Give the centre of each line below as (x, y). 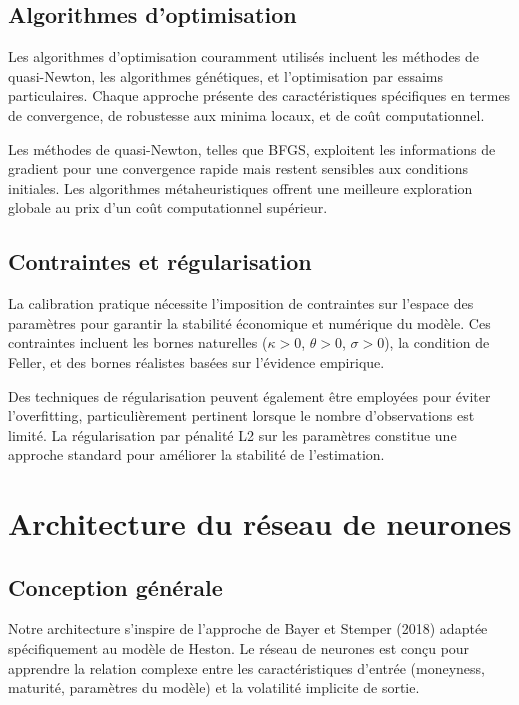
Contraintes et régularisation (160, 261)
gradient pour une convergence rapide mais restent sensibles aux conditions (238, 168)
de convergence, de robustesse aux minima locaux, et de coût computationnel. (246, 114)
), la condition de (437, 342)
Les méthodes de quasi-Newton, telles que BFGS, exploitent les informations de (252, 148)
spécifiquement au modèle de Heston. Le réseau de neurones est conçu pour (239, 648)
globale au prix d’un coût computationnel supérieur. (168, 207)
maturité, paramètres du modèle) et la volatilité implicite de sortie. (214, 687)
